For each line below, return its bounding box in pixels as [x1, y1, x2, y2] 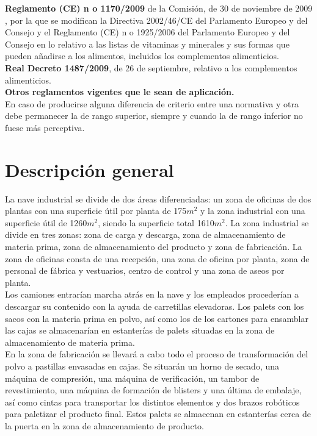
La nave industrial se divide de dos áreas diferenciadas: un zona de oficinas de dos [5, 192, 312, 205]
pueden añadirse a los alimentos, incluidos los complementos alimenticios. [5, 49, 279, 62]
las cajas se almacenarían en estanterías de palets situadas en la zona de [5, 324, 275, 337]
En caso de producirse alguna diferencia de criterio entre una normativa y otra [5, 97, 299, 110]
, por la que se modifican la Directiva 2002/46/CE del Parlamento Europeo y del [5, 13, 308, 26]
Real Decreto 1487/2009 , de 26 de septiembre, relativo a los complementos [5, 61, 297, 74]
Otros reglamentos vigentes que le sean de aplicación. [5, 85, 235, 98]
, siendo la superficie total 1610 [98, 216, 214, 229]
